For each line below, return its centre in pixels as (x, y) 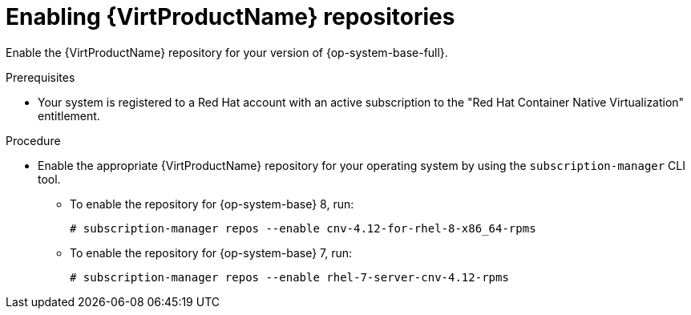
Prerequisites (40, 77)
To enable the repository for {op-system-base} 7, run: (211, 252)
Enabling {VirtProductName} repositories (230, 17)
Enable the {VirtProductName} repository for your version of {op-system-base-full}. (227, 52)
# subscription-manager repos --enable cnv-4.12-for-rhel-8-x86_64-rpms (303, 228)
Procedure (33, 140)
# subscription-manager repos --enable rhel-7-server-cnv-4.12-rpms (289, 277)
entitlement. (69, 115)
